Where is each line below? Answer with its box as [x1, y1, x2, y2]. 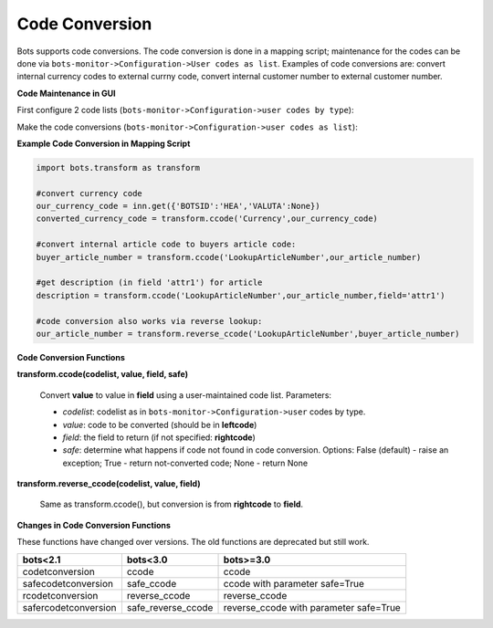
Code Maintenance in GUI [16, 88, 116, 99]
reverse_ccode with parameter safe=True [223, 601, 401, 613]
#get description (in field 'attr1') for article [36, 277, 263, 288]
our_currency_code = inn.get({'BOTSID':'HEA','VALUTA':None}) [36, 201, 320, 212]
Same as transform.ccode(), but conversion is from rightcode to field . [39, 498, 304, 510]
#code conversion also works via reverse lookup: [36, 316, 263, 326]
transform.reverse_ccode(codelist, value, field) [16, 478, 201, 489]
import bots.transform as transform [36, 162, 201, 173]
